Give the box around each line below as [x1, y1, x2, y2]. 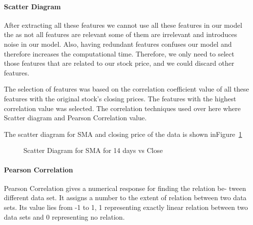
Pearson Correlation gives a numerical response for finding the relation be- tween [4, 183, 246, 193]
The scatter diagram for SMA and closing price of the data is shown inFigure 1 [4, 129, 242, 139]
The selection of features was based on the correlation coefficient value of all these [4, 84, 249, 94]
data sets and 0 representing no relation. [4, 211, 125, 222]
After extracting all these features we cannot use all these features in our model [4, 19, 242, 30]
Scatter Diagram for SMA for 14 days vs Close [23, 145, 163, 155]
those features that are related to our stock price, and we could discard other [4, 58, 234, 68]
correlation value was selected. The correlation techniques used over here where [4, 103, 241, 113]
